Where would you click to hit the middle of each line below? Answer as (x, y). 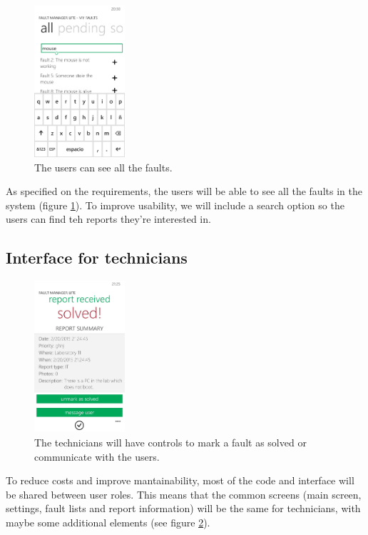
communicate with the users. (97, 456)
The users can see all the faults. (103, 167)
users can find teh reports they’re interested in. (108, 219)
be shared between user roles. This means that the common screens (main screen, (184, 494)
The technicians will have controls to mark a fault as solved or (170, 442)
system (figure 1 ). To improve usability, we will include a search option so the (175, 205)
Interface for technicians (97, 257)
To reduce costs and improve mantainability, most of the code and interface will (180, 480)
